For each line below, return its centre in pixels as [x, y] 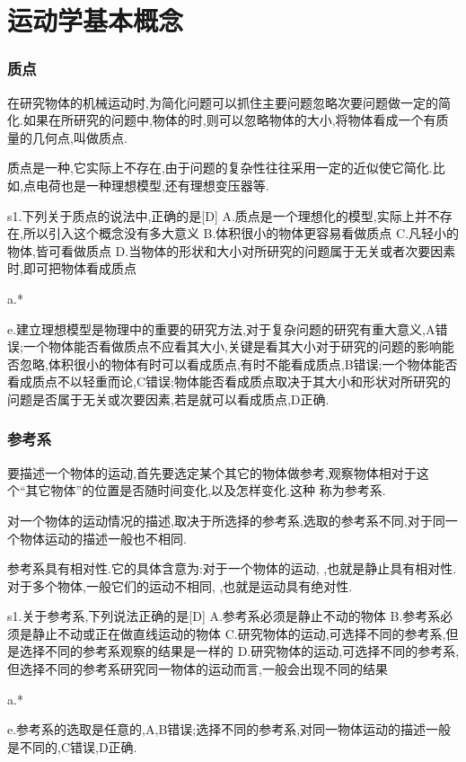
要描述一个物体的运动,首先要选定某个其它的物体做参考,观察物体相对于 [212, 472]
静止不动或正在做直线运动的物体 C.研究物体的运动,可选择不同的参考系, [239, 633]
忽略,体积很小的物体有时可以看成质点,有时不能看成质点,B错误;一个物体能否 [238, 363]
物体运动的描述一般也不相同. [103, 538]
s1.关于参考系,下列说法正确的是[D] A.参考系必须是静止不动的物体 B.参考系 [224, 616]
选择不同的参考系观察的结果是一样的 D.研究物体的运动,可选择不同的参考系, [239, 651]
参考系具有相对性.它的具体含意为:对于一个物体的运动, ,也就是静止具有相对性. [232, 568]
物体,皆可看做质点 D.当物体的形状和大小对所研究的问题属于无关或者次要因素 [232, 250]
